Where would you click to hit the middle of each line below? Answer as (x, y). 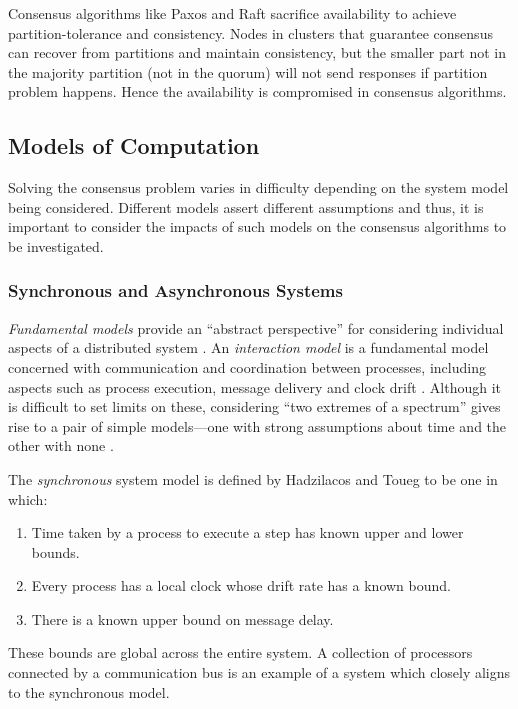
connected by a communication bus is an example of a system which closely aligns (259, 672)
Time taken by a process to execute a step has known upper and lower (247, 532)
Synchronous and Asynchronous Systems (175, 290)
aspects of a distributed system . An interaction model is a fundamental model (248, 347)
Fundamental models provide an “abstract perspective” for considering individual (256, 327)
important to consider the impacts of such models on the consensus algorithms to (257, 226)
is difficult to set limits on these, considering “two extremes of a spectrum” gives (254, 406)
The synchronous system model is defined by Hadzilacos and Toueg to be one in (253, 478)
